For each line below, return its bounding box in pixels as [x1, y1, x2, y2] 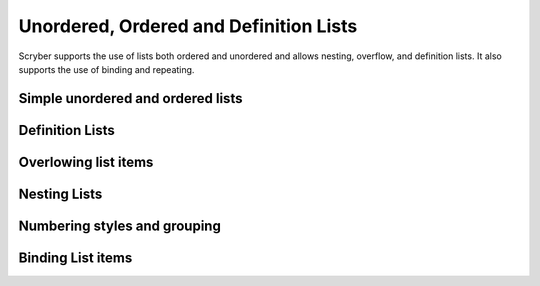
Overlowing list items [18, 153, 154, 170]
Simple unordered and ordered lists [18, 90, 243, 107]
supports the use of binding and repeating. [18, 63, 195, 75]
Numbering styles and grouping [18, 217, 222, 234]
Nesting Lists [18, 185, 103, 202]
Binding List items [18, 249, 133, 266]
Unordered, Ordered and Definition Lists [18, 15, 358, 37]
